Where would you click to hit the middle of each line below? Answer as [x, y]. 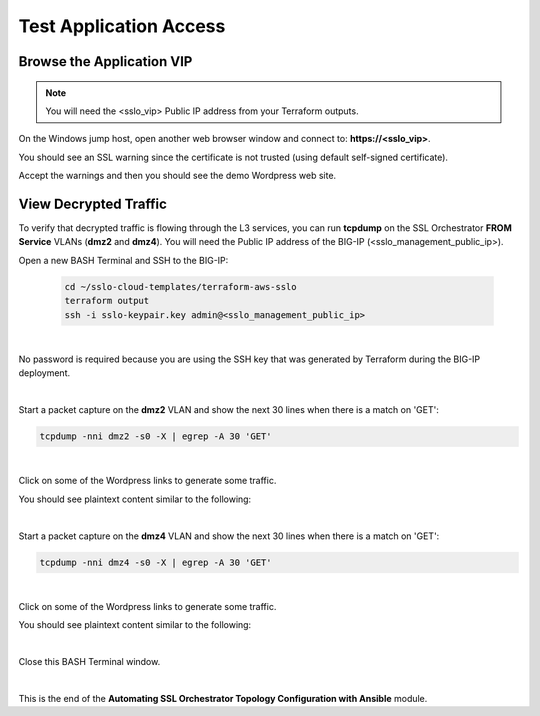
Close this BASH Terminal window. [89, 662]
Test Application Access [122, 26]
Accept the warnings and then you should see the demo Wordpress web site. [177, 176]
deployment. [44, 373]
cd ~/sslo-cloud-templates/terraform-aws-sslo [180, 286]
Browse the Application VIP [105, 61]
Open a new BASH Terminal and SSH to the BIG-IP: [123, 260]
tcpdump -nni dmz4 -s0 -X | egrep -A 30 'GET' [155, 562]
